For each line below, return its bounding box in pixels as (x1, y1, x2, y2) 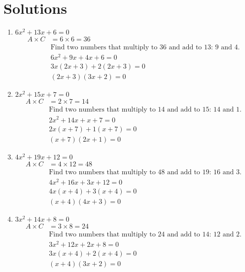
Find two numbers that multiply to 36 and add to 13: (50, 44, 213, 51)
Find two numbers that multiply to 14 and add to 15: (49, 106, 211, 114)
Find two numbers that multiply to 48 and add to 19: (49, 168, 211, 176)
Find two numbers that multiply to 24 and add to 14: (49, 231, 211, 238)
